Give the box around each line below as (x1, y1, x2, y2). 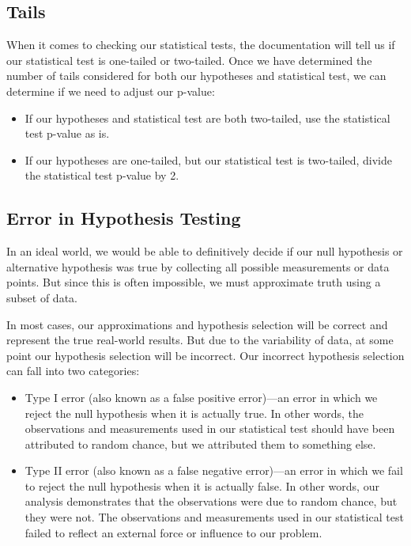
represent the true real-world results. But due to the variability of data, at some (6, 332, 394, 348)
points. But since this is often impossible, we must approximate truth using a (6, 274, 381, 290)
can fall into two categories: (6, 362, 140, 379)
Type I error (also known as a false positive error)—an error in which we (25, 389, 378, 405)
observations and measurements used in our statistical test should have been (25, 420, 395, 437)
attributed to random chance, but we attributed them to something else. (25, 435, 376, 452)
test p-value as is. (25, 125, 110, 142)
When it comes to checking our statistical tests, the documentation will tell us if (6, 36, 395, 53)
